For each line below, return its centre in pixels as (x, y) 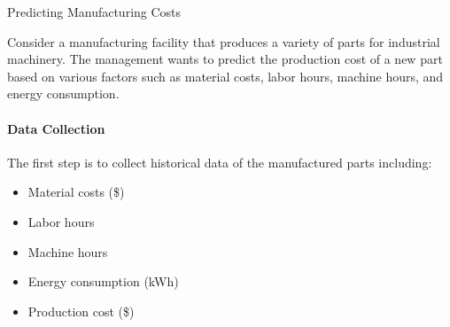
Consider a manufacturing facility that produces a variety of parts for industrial (224, 41)
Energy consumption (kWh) (103, 281)
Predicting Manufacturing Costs (94, 12)
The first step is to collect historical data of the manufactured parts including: (220, 162)
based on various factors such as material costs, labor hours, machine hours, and (225, 76)
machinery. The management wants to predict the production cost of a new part (225, 59)
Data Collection (56, 128)
